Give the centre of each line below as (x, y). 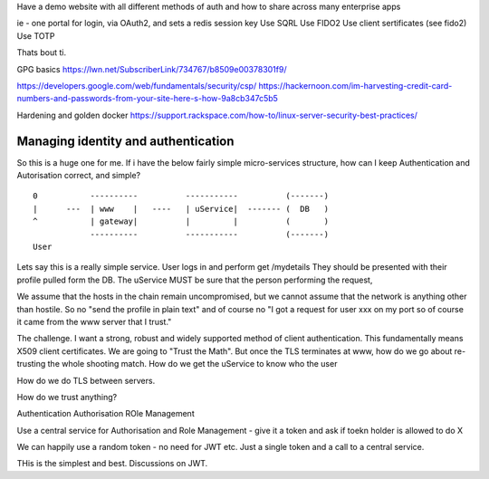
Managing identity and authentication (125, 141)
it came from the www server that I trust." (94, 321)
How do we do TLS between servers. (86, 380)
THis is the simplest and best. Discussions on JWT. (112, 464)
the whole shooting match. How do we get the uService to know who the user (192, 364)
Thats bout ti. (42, 53)
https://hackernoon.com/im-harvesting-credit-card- (355, 85)
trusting (31, 364)
